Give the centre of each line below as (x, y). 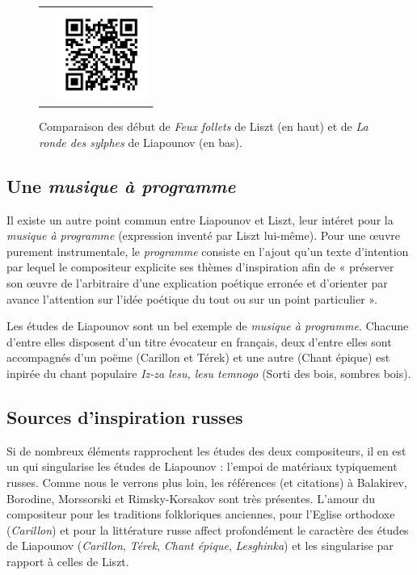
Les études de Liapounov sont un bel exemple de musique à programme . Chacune (208, 326)
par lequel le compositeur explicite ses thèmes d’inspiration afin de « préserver (200, 267)
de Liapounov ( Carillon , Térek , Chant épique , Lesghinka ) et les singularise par (200, 546)
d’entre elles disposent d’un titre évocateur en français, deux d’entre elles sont (199, 341)
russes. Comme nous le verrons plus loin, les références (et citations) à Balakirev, (207, 482)
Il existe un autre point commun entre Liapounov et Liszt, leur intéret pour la (200, 219)
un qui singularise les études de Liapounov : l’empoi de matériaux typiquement (202, 466)
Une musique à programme (121, 185)
